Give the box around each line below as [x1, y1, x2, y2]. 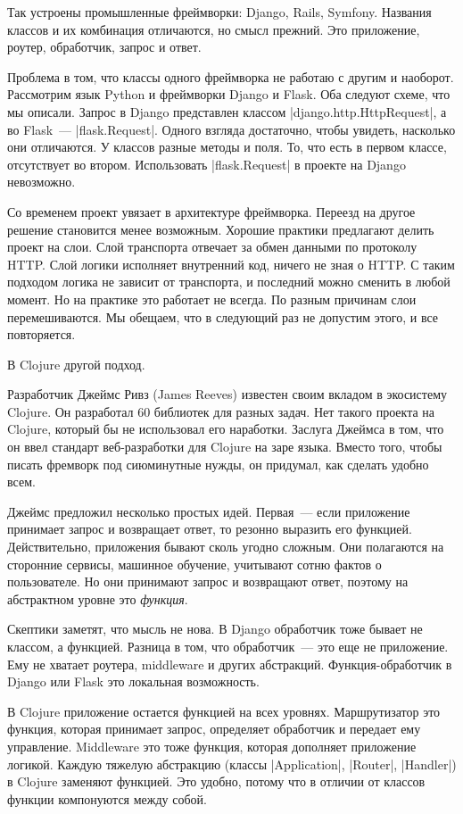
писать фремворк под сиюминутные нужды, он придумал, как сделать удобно [7, 454, 429, 473]
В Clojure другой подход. [7, 354, 145, 373]
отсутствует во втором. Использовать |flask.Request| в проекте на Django [7, 154, 406, 173]
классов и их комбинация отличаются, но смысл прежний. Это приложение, [7, 20, 420, 38]
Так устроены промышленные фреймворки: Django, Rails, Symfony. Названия [7, 3, 432, 21]
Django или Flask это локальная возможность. [7, 672, 260, 691]
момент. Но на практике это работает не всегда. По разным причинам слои [7, 289, 417, 308]
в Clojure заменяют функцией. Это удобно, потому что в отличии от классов [7, 772, 426, 791]
